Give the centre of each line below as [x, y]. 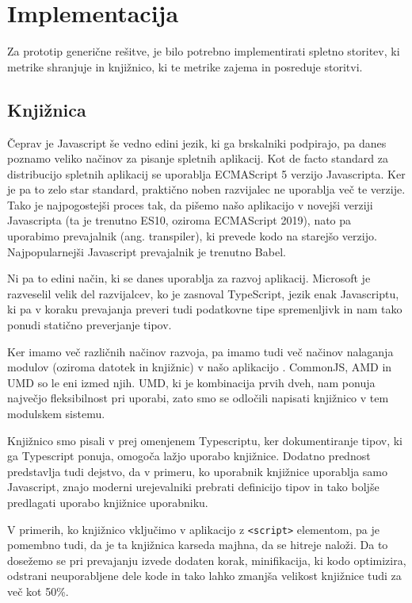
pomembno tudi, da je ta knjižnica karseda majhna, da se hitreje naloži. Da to [198, 545]
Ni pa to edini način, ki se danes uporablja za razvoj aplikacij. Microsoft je [189, 278]
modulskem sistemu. [56, 414]
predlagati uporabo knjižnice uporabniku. [108, 502]
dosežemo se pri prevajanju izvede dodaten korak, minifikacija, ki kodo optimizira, [207, 560]
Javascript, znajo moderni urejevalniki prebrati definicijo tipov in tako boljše [193, 487]
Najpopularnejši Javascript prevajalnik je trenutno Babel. [147, 251]
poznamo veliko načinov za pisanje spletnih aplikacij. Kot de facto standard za [198, 158]
